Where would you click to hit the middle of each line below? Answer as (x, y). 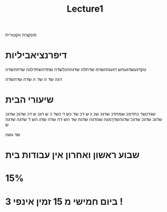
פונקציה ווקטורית (21, 35)
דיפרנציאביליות (36, 55)
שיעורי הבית (30, 100)
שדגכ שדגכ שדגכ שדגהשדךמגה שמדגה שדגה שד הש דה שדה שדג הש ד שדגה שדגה (84, 119)
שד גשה (13, 135)
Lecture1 (85, 9)
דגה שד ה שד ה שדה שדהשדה (34, 79)
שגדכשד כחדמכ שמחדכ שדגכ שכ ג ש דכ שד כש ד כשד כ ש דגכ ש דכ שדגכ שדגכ (80, 114)
